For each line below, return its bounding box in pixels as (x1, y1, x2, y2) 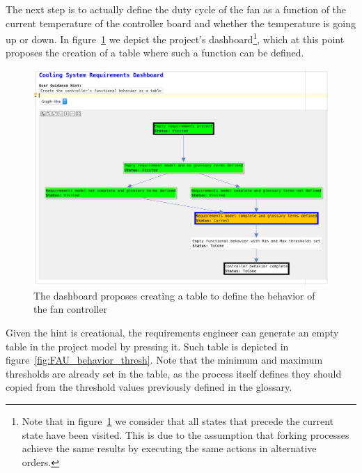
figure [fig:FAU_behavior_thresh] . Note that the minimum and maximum (6, 352, 323, 367)
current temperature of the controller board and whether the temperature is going (6, 15, 356, 30)
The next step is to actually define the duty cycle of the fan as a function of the (6, 2, 347, 16)
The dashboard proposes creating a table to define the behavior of (33, 288, 315, 302)
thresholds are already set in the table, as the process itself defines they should (6, 366, 342, 380)
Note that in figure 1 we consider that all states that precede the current (22, 413, 334, 428)
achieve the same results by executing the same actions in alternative (22, 441, 317, 456)
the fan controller (33, 302, 107, 316)
